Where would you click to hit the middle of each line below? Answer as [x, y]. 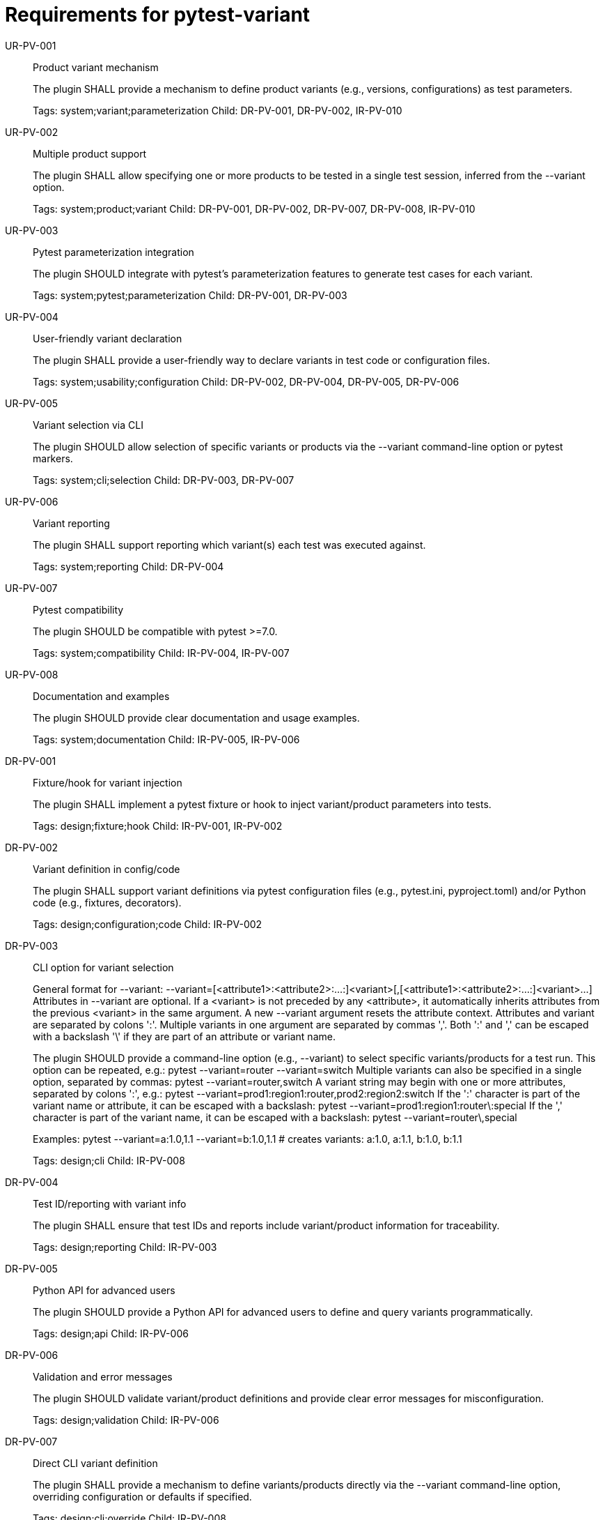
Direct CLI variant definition [95, 1463]
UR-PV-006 [32, 501]
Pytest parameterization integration [113, 252]
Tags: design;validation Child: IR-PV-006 [126, 1420]
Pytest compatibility [78, 609]
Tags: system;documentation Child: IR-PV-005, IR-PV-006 [166, 739]
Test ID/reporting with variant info [110, 1203]
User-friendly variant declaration [108, 338]
